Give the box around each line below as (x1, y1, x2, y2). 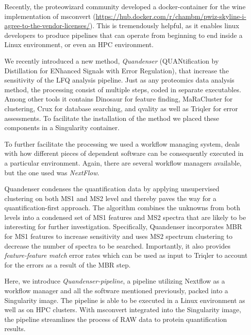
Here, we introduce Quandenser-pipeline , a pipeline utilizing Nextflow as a (4, 276, 225, 286)
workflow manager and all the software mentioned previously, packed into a (4, 285, 228, 296)
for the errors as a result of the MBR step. (4, 259, 131, 269)
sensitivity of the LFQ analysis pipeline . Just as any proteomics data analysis (4, 75, 234, 85)
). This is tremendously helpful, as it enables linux (89, 20, 239, 31)
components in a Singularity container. (4, 122, 120, 133)
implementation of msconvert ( (4, 11, 96, 21)
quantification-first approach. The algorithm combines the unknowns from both (4, 202, 240, 213)
